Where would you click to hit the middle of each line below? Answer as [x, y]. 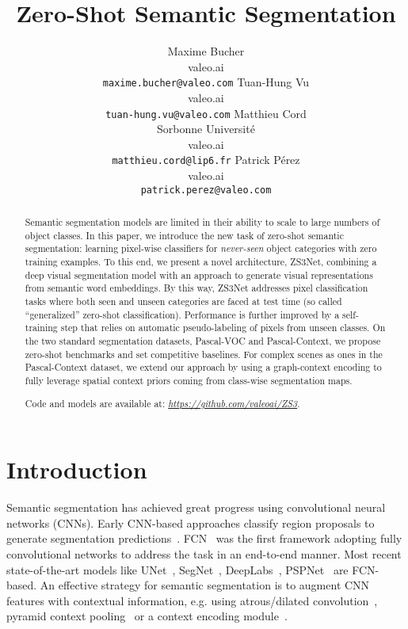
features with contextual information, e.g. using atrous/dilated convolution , [192, 600]
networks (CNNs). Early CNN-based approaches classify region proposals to [191, 522]
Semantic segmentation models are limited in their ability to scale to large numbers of [202, 222]
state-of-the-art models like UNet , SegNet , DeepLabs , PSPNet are [177, 569]
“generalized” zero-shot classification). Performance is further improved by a [182, 314]
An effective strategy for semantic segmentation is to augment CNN [205, 585]
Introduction [77, 469]
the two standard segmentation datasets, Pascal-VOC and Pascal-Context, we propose [203, 341]
